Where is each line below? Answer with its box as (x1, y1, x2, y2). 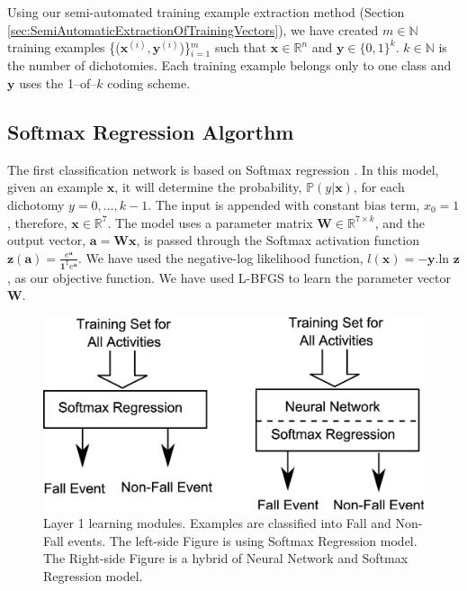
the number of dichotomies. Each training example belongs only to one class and (7, 56, 452, 75)
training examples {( (7, 38, 121, 57)
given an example (7, 177, 103, 196)
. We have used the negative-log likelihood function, (78, 248, 364, 267)
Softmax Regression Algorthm (7, 117, 294, 145)
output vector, (7, 231, 86, 250)
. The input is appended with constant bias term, (148, 195, 420, 214)
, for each (353, 177, 405, 196)
